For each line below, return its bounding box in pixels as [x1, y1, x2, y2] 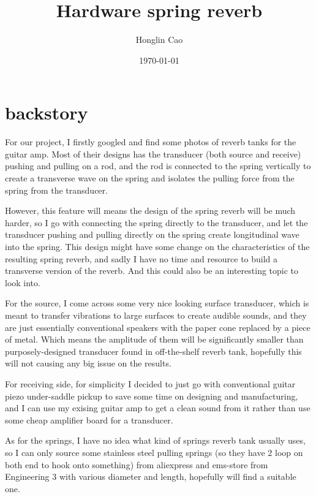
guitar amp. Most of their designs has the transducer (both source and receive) [5, 147, 301, 160]
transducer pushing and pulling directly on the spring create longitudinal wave [5, 228, 299, 241]
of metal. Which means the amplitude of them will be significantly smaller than [5, 333, 304, 346]
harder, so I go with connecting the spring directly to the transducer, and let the [5, 216, 308, 229]
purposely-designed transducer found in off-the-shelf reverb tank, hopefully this [5, 344, 302, 357]
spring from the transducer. [5, 183, 108, 196]
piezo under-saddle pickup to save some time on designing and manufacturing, [5, 389, 298, 402]
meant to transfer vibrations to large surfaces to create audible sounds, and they [5, 308, 307, 321]
